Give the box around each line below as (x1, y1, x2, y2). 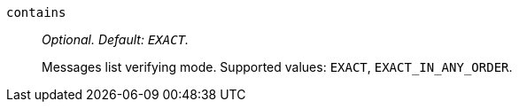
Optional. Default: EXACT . (42, 32, 190, 47)
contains (6, 5, 66, 19)
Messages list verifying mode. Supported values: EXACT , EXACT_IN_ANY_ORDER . (42, 59, 513, 74)
